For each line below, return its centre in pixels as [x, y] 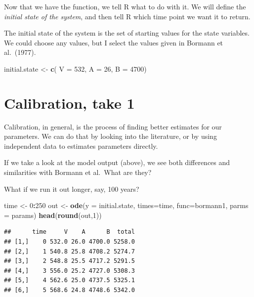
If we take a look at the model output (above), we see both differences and [117, 162]
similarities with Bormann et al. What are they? [78, 172]
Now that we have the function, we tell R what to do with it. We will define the [125, 6]
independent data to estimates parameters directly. [81, 146]
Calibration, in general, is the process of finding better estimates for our [113, 126]
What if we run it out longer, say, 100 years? [72, 189]
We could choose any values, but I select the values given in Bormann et [114, 42]
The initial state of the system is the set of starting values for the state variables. [127, 33]
